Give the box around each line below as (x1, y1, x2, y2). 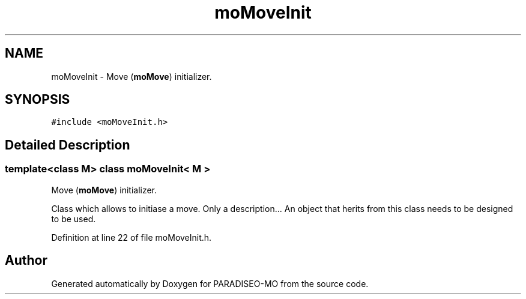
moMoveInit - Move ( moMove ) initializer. (51, 71, 212, 82)
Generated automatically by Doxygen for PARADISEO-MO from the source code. (51, 278, 369, 289)
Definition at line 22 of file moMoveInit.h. (51, 232, 212, 243)
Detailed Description (5, 137, 130, 153)
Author (5, 253, 47, 268)
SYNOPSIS (5, 92, 70, 107)
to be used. (51, 213, 96, 224)
